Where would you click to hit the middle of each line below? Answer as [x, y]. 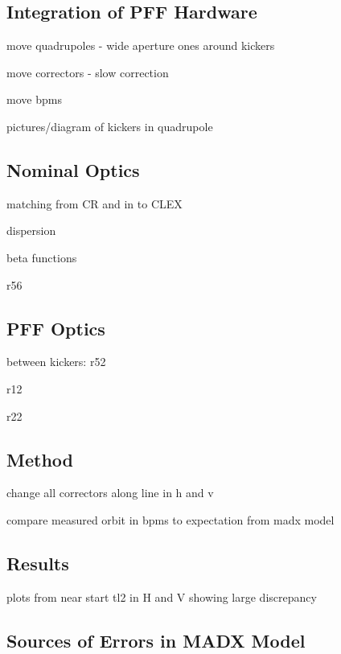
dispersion [31, 230]
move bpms [34, 99]
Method [40, 459]
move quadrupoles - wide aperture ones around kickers [141, 45]
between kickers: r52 [56, 362]
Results [38, 563]
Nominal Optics [73, 169]
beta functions [42, 257]
